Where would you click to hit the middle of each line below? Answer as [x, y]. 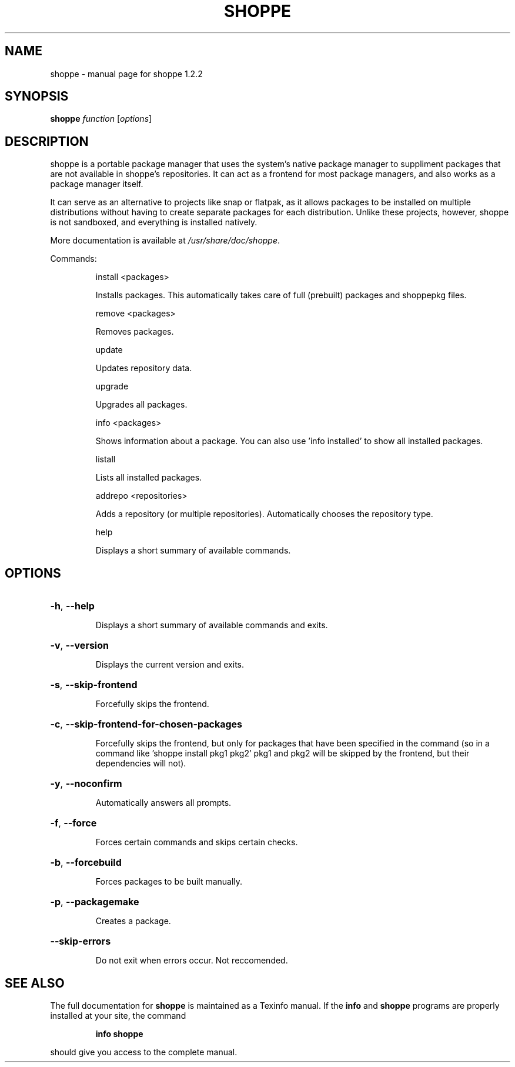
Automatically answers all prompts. [163, 803]
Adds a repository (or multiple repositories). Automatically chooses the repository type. [264, 514]
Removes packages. [135, 332]
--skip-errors [81, 941]
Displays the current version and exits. [170, 665]
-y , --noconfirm [86, 784]
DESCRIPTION [47, 141]
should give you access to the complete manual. [144, 1052]
